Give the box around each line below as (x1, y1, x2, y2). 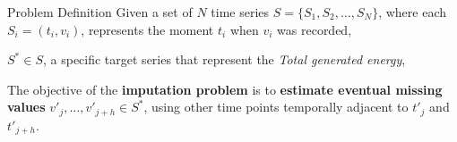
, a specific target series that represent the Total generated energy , (42, 50, 406, 69)
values (7, 97, 46, 116)
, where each (378, 3, 447, 21)
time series (211, 3, 270, 21)
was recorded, (277, 20, 352, 38)
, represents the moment (81, 20, 214, 38)
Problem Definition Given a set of (7, 3, 193, 21)
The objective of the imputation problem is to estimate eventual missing (7, 79, 443, 98)
